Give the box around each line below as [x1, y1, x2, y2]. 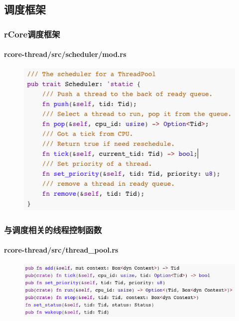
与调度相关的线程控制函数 [4, 223, 102, 236]
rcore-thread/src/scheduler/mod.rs [4, 49, 126, 59]
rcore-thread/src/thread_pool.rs [4, 245, 119, 255]
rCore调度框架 [4, 27, 60, 40]
